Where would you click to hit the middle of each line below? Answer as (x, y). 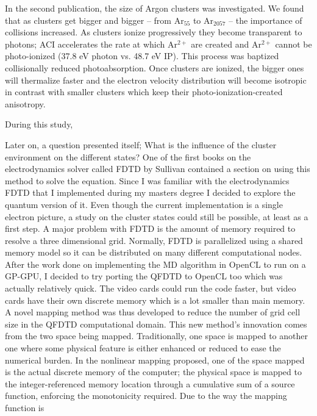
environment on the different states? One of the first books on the (128, 156)
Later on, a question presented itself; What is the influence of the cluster (141, 144)
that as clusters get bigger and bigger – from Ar (94, 20)
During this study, (39, 124)
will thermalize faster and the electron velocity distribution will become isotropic (156, 80)
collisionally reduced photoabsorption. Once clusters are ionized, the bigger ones (155, 67)
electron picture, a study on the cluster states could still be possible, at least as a (157, 216)
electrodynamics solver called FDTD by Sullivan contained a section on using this (158, 169)
